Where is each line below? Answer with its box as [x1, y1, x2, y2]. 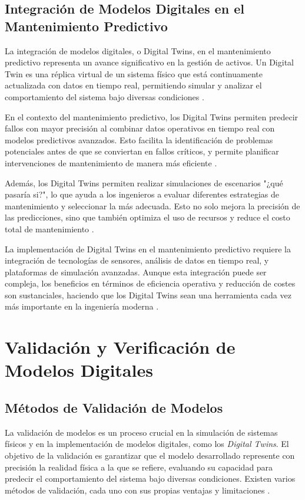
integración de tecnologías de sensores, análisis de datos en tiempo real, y [5, 254, 269, 267]
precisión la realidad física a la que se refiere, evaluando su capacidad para [5, 460, 273, 473]
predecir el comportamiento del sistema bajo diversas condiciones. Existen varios [5, 472, 296, 485]
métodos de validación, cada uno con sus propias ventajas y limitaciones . [5, 483, 270, 496]
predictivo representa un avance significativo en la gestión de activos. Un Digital [5, 56, 294, 68]
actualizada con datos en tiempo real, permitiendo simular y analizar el [5, 79, 262, 91]
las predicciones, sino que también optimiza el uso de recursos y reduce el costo [5, 211, 290, 223]
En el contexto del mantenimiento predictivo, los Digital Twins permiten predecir [5, 110, 299, 123]
